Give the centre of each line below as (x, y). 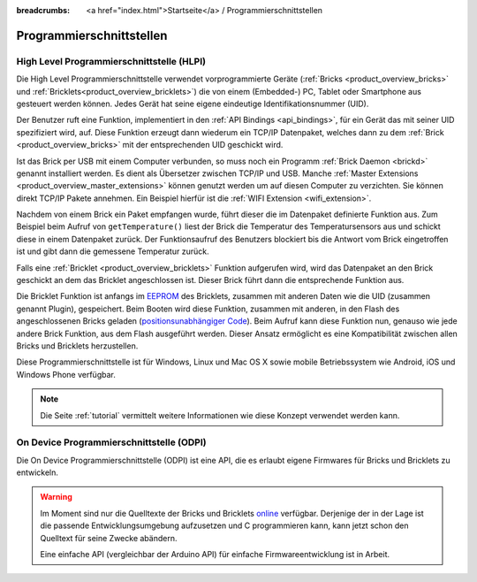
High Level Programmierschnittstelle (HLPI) (111, 61)
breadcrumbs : (43, 10)
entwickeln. (38, 472)
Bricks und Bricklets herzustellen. (77, 346)
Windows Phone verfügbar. (66, 374)
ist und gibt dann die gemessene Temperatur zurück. (113, 251)
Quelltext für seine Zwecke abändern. (109, 538)
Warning (56, 497)
